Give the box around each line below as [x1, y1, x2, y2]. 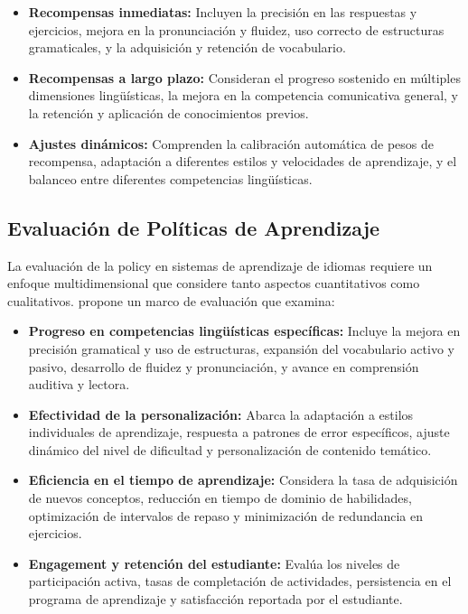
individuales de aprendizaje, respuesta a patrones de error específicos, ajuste [28, 423, 450, 442]
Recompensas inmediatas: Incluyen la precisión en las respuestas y [28, 3, 417, 21]
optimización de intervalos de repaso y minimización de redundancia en [28, 506, 424, 525]
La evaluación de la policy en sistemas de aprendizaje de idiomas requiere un [7, 256, 433, 274]
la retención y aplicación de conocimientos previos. [28, 103, 309, 122]
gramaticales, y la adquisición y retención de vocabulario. [28, 38, 346, 57]
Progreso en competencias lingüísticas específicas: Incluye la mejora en [28, 321, 461, 340]
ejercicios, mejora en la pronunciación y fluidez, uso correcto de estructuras [28, 20, 445, 39]
